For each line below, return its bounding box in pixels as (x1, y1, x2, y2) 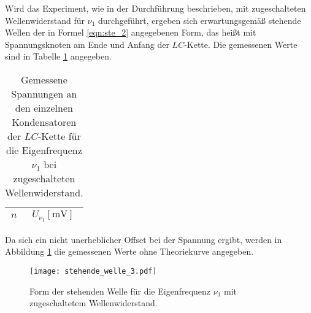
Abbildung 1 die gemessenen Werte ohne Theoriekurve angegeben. (5, 245, 254, 258)
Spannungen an (11, 86, 77, 101)
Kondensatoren (12, 114, 77, 129)
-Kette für (37, 128, 81, 143)
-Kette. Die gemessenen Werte (184, 37, 298, 50)
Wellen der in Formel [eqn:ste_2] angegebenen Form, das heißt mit (5, 26, 256, 39)
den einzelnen (15, 100, 73, 115)
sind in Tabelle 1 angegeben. (5, 50, 112, 63)
